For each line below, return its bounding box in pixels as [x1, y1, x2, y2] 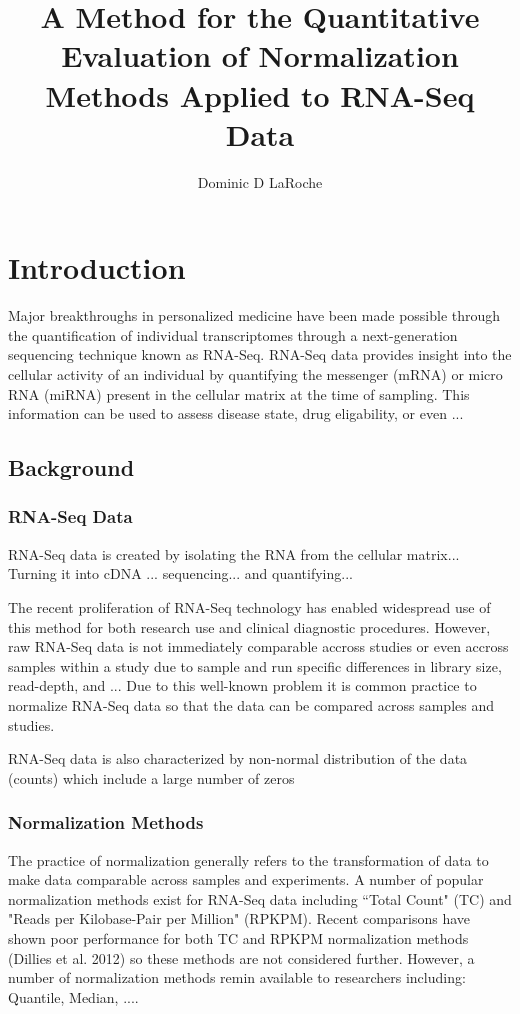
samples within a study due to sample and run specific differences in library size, [8, 655, 502, 676]
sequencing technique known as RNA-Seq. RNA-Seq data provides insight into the [8, 344, 512, 365]
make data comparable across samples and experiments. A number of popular [8, 869, 484, 890]
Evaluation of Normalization [61, 35, 459, 76]
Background [8, 452, 135, 483]
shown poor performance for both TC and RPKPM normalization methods [8, 927, 469, 948]
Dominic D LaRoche [197, 171, 323, 192]
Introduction [8, 247, 186, 288]
